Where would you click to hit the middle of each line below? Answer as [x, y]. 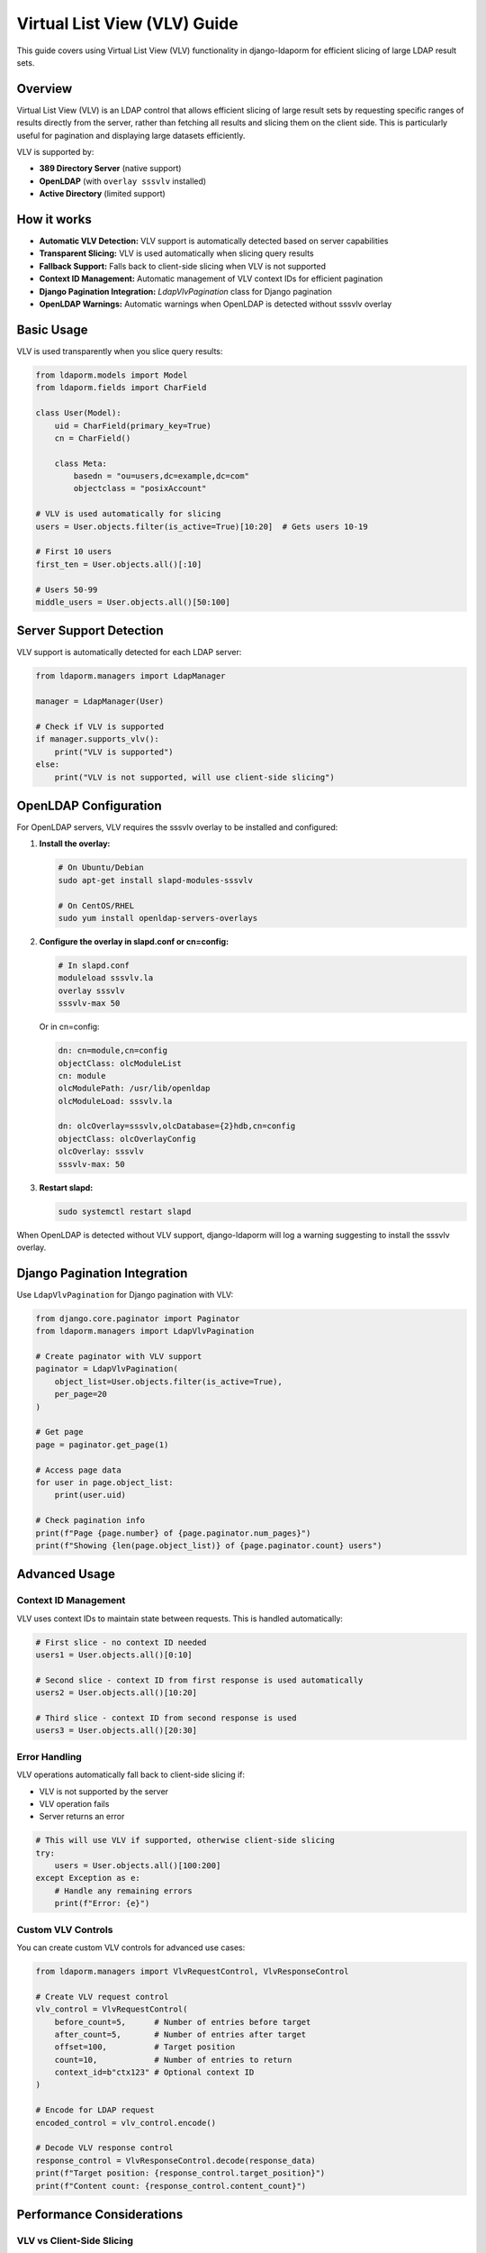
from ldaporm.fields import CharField [121, 388]
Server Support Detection [90, 631]
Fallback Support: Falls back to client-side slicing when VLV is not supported [183, 266]
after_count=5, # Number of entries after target [180, 2034]
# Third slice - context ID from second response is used [166, 1718]
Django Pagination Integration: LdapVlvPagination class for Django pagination [185, 291]
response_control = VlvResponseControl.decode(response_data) [175, 2160]
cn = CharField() [93, 438]
